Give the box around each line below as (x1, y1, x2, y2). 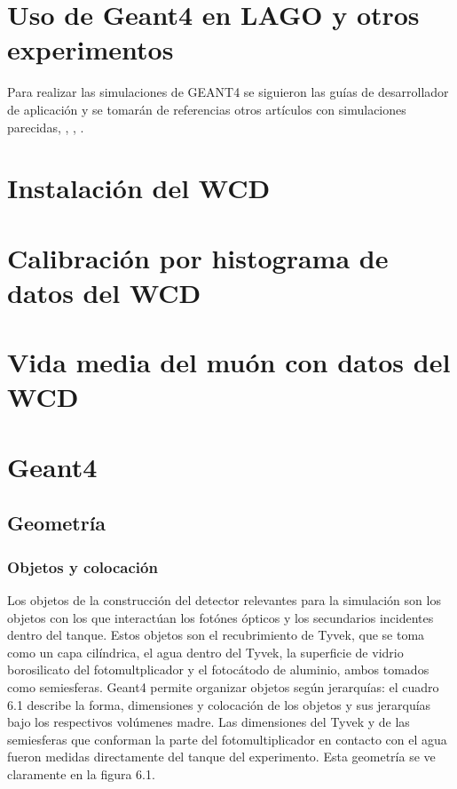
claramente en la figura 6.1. (7, 764, 155, 783)
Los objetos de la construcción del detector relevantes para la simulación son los (7, 590, 441, 609)
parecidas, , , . (7, 117, 84, 136)
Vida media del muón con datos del (7, 344, 451, 380)
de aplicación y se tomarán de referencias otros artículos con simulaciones (7, 100, 406, 118)
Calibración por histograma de (7, 239, 389, 275)
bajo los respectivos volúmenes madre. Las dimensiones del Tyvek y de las (7, 713, 410, 731)
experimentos (7, 31, 174, 68)
